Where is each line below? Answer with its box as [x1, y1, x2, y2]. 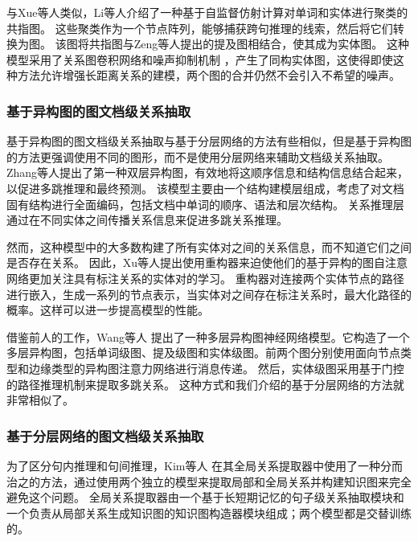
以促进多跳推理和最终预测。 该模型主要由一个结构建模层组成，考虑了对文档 [6, 179, 404, 196]
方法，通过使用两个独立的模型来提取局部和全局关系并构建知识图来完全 [39, 473, 412, 490]
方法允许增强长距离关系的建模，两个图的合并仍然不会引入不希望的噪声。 [17, 67, 400, 84]
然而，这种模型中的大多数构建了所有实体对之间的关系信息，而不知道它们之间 [6, 238, 412, 255]
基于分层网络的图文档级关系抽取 [6, 425, 204, 445]
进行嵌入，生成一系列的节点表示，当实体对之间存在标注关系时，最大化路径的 [6, 285, 412, 302]
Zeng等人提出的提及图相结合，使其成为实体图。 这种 [133, 35, 409, 52]
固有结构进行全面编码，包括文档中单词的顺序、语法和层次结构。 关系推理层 [6, 195, 404, 212]
